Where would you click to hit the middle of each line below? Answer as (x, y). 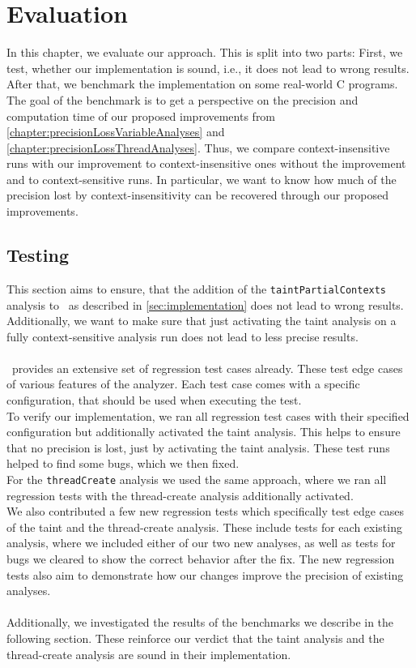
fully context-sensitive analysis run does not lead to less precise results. (183, 336)
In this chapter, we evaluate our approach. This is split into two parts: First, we (205, 52)
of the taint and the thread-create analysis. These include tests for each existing (204, 527)
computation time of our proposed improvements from (141, 116)
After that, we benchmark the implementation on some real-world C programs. (202, 84)
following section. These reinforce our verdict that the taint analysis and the (195, 638)
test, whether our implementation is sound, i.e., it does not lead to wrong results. (208, 68)
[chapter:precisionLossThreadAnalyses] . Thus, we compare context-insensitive (198, 147)
